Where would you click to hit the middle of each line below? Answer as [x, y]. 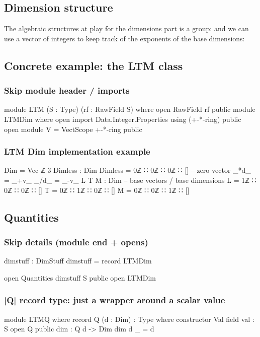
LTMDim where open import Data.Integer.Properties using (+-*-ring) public [123, 119]
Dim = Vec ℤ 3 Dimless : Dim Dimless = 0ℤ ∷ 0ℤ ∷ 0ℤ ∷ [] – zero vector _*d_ [127, 170]
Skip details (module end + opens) [76, 242]
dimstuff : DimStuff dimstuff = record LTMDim [78, 261]
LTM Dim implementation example [77, 151]
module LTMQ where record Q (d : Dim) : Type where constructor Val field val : [129, 319]
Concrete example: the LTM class [94, 65]
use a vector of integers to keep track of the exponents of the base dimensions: [124, 38]
